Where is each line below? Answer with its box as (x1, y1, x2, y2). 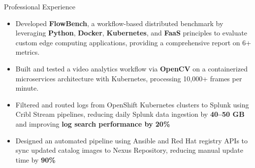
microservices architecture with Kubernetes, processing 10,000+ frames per (15, 73, 242, 83)
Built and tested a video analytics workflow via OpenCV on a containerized (15, 63, 248, 73)
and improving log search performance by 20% (15, 118, 170, 129)
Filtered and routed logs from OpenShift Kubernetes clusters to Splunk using (15, 99, 249, 109)
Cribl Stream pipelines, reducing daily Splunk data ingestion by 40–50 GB (15, 109, 245, 119)
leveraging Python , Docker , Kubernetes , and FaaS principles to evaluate (15, 28, 247, 38)
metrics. (15, 47, 40, 57)
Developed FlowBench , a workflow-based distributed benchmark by (15, 18, 223, 28)
